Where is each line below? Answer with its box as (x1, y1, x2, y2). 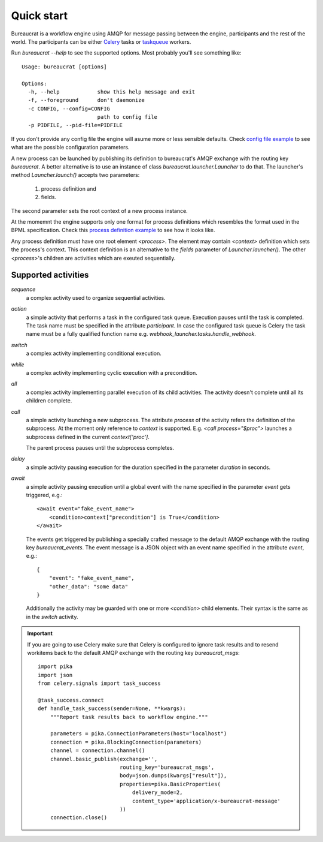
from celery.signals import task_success (38, 680, 161, 687)
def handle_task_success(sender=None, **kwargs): (38, 705, 187, 712)
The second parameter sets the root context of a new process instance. (11, 207, 188, 214)
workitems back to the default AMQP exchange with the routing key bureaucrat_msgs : (27, 649, 240, 656)
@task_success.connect (38, 696, 105, 703)
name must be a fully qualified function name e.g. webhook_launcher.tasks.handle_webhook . (26, 330, 257, 338)
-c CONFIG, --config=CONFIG (28, 105, 111, 112)
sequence (11, 285, 36, 293)
